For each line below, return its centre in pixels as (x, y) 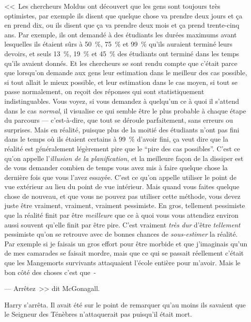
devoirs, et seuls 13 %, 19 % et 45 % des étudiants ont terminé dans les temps (122, 53)
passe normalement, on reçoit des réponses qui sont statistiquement (104, 91)
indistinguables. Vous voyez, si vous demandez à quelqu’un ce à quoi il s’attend (122, 101)
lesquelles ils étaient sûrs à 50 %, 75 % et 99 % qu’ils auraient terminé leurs (118, 44)
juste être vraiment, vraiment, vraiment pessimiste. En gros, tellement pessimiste (125, 205)
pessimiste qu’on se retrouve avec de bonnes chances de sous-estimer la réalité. (121, 234)
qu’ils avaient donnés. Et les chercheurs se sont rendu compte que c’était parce (121, 63)
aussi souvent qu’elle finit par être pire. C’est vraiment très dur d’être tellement (122, 224)
